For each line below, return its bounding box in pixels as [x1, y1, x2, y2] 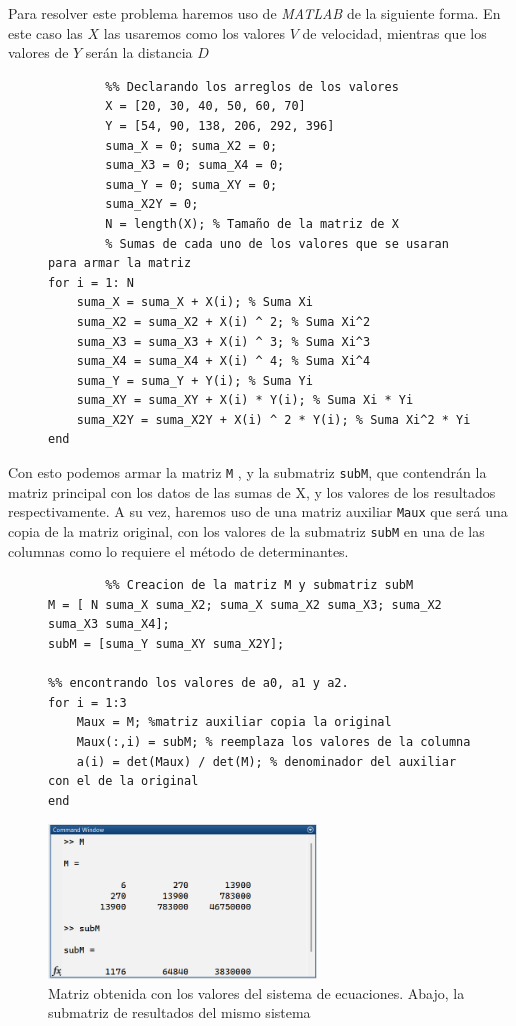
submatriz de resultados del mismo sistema [48, 1002, 311, 1023]
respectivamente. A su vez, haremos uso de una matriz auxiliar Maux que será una [8, 501, 508, 522]
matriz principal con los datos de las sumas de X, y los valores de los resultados [8, 481, 496, 502]
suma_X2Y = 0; [105, 197, 199, 212]
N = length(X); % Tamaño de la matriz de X [105, 216, 399, 231]
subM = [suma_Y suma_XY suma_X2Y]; [48, 637, 285, 651]
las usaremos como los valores [103, 22, 286, 43]
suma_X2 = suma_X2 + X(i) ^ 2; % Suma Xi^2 [76, 314, 371, 329]
